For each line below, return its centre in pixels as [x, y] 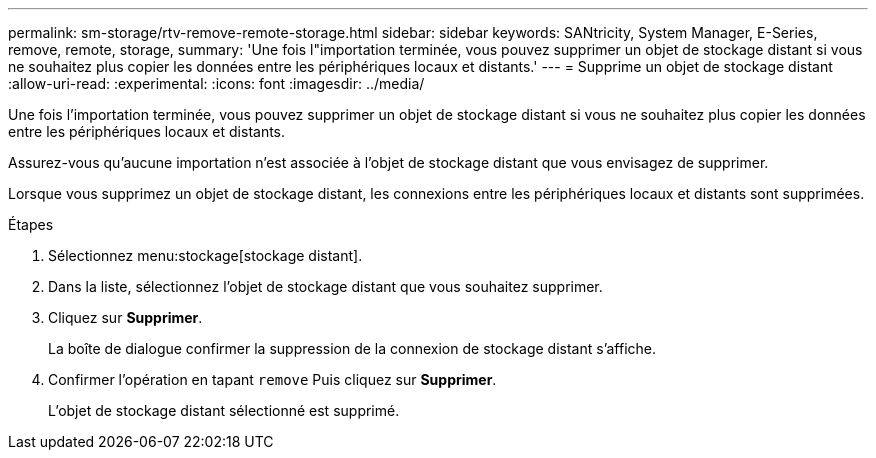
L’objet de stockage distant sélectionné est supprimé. [224, 410]
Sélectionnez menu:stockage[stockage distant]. [205, 255]
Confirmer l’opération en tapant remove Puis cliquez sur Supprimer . [272, 379]
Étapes [31, 224]
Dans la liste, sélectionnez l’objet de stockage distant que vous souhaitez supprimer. [325, 286]
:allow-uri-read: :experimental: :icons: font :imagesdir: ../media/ [216, 83]
